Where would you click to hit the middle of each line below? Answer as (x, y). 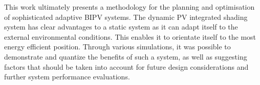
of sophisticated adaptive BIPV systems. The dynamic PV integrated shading (126, 17)
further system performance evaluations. (67, 77)
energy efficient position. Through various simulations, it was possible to (117, 47)
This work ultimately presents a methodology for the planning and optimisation (129, 7)
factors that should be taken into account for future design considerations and (126, 66)
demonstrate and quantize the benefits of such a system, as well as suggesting (126, 56)
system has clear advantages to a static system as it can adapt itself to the (121, 27)
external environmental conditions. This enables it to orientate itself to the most (130, 36)
